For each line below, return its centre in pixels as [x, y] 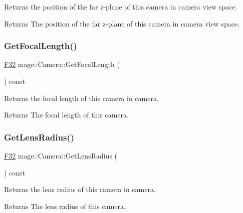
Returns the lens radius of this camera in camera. [80, 189]
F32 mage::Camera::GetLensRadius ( [61, 155]
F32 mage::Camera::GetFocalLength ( [62, 64]
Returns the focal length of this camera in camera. [81, 98]
